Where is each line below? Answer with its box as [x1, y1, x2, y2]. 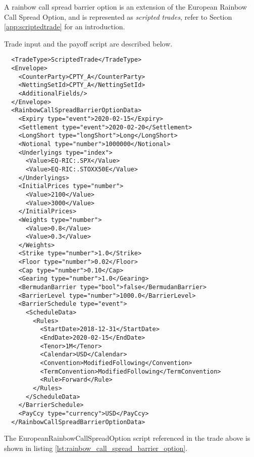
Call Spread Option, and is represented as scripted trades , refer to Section [4, 11, 232, 22]
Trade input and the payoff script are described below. [4, 38, 173, 49]
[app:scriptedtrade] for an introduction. [4, 21, 125, 32]
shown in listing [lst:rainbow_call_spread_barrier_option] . [4, 442, 188, 453]
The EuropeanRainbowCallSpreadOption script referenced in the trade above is [4, 433, 250, 443]
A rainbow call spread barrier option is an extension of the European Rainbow [4, 2, 247, 12]
